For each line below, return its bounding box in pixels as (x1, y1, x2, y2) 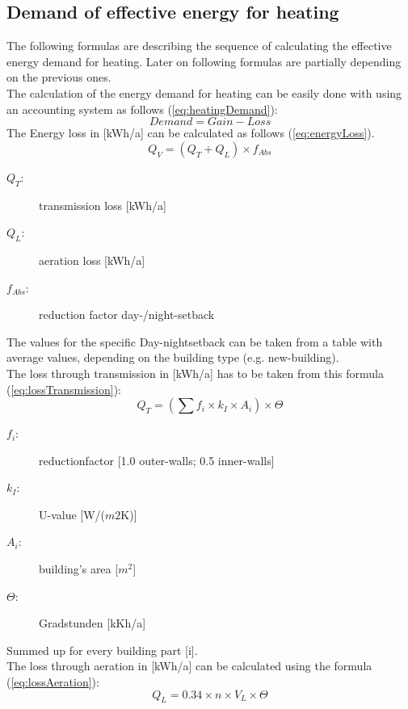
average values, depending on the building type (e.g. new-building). (6, 349, 339, 366)
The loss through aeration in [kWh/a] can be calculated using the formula (6, 657, 372, 674)
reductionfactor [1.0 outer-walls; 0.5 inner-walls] (39, 451, 275, 468)
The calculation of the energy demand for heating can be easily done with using (6, 84, 402, 101)
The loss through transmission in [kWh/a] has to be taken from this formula (6, 364, 384, 381)
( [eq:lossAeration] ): (6, 673, 99, 690)
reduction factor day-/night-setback (39, 306, 215, 323)
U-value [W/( (39, 506, 106, 522)
